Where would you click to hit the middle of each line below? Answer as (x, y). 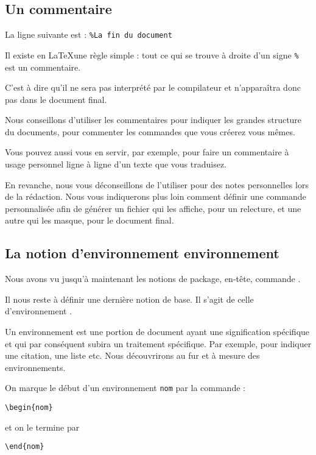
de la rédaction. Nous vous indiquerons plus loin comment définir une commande (156, 196)
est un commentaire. (43, 67)
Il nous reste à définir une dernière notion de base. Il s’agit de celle (129, 299)
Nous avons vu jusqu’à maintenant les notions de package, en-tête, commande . (153, 279)
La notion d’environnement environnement (142, 253)
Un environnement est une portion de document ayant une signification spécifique (157, 332)
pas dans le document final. (56, 99)
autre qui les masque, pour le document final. (90, 220)
